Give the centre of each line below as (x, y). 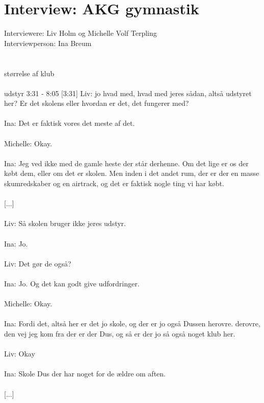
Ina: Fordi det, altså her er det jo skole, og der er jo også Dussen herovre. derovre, (132, 323)
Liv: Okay (20, 354)
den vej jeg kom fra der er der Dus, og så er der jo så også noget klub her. (120, 333)
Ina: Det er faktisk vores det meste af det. (70, 123)
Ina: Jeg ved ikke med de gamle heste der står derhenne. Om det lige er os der (126, 163)
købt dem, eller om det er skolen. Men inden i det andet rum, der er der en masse (132, 173)
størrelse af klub (29, 73)
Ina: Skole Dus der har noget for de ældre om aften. (85, 374)
